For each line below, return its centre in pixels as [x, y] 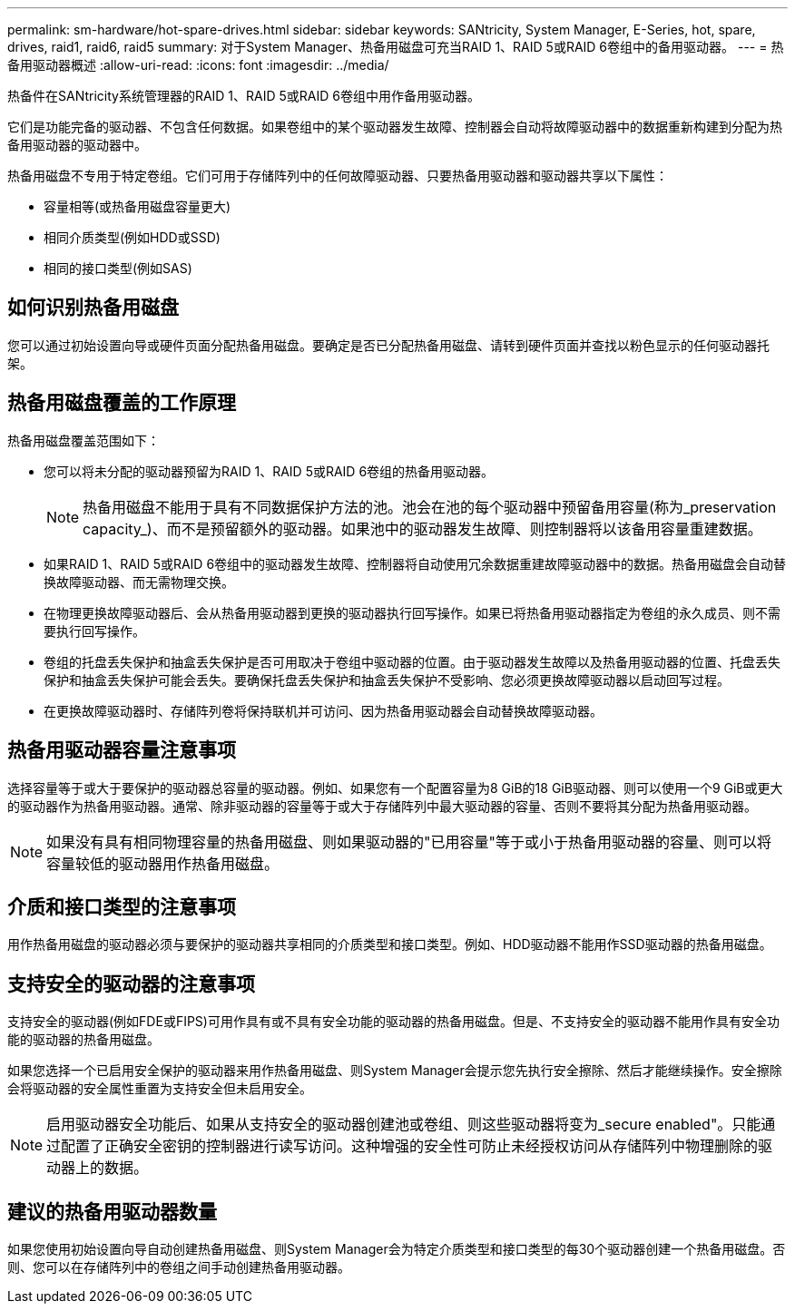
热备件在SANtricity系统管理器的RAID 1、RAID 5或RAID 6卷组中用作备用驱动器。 [244, 96]
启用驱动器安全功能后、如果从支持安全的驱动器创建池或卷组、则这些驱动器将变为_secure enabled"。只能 [404, 1125]
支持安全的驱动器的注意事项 [131, 983]
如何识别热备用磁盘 [93, 308]
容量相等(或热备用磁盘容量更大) [137, 206]
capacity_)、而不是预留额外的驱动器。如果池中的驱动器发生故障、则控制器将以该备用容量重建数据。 [422, 528]
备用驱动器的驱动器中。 [77, 145]
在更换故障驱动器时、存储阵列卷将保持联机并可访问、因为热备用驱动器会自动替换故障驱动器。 [323, 710]
